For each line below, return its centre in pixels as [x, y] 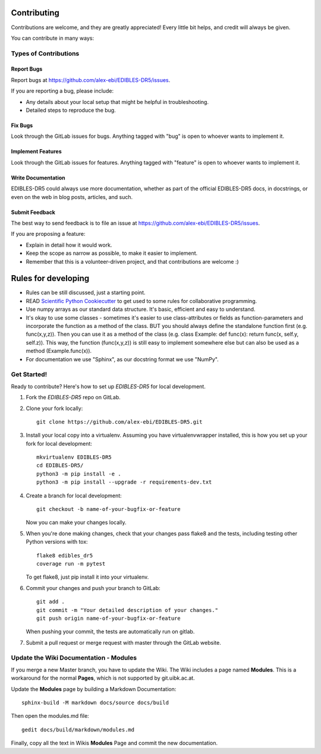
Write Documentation [38, 178]
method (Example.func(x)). [59, 351]
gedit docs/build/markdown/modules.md [78, 730]
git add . [51, 602]
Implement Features [36, 152]
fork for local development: [59, 443]
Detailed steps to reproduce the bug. [71, 111]
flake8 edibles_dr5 [65, 555]
